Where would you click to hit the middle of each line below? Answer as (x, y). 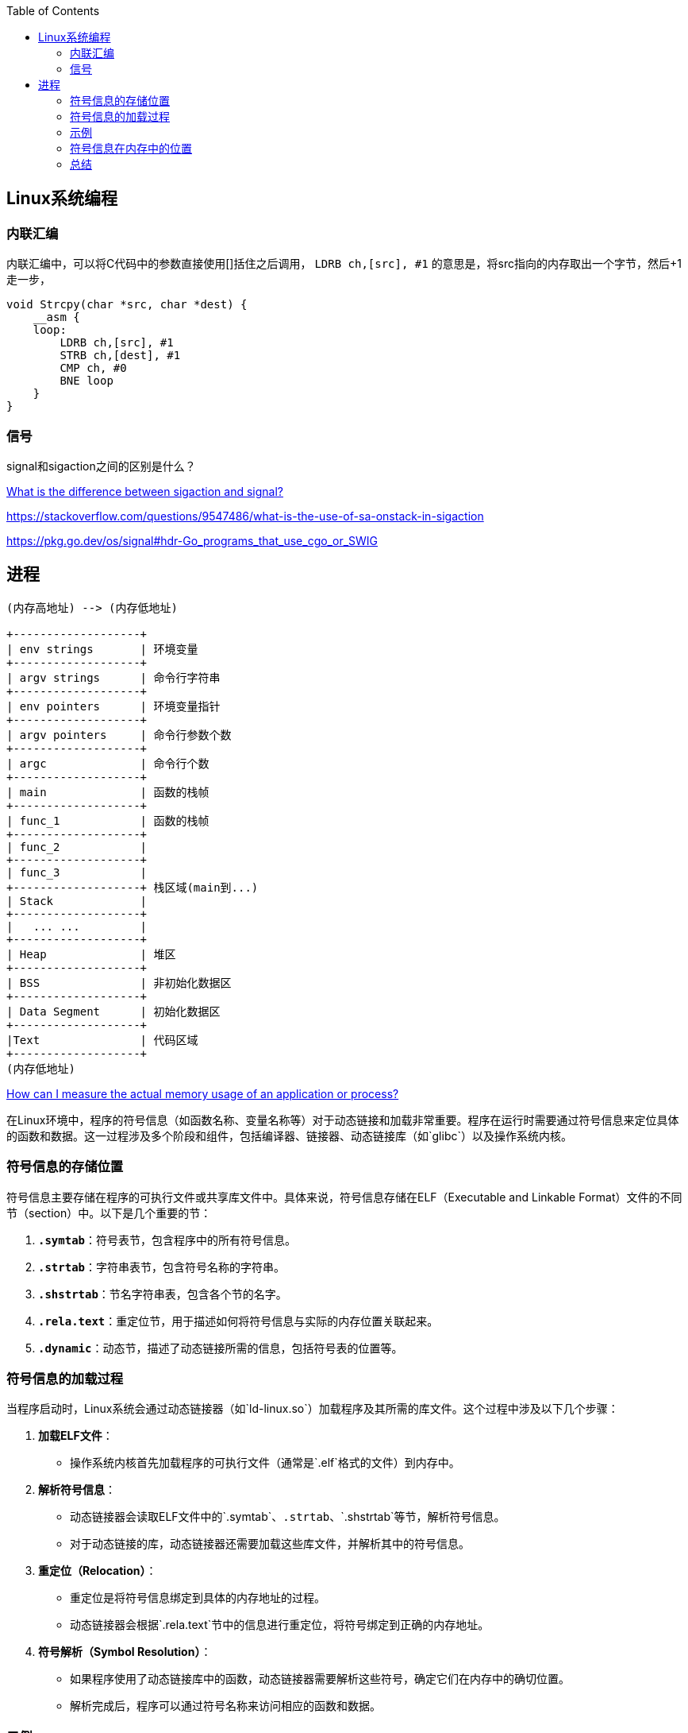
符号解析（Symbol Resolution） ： (125, 1652)
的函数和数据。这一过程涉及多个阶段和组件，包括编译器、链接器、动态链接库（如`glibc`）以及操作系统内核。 (289, 1135)
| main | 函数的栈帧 (108, 792)
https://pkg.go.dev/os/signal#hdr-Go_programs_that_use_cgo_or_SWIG (192, 540)
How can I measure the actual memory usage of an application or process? (203, 1093)
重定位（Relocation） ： (98, 1571)
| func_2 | (77, 847)
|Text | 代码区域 (102, 1040)
